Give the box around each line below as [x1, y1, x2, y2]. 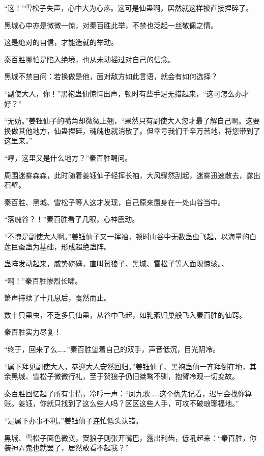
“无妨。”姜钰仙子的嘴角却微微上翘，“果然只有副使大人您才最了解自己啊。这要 [4, 115, 260, 126]
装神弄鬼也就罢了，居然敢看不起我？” [4, 442, 129, 453]
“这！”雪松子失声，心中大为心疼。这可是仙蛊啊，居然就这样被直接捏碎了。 [4, 3, 253, 13]
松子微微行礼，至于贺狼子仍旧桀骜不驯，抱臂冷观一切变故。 [39, 371, 239, 382]
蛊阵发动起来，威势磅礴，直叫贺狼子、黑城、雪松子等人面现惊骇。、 [4, 258, 228, 269]
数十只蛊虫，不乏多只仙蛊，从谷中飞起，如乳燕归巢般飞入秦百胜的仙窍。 [4, 309, 246, 320]
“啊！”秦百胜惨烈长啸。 [4, 275, 82, 286]
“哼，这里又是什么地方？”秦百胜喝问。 [4, 152, 132, 163]
